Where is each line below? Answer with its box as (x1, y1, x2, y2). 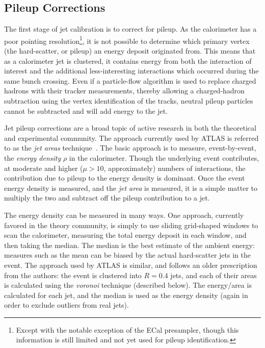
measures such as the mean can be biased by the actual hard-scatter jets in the (4, 250, 251, 260)
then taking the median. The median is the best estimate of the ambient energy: (4, 239, 255, 250)
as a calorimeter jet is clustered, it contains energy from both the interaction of (4, 55, 252, 66)
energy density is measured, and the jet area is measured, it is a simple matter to (4, 182, 258, 193)
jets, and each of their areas (170, 269, 257, 280)
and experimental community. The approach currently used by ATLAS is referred (4, 132, 259, 143)
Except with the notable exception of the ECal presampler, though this (16, 324, 239, 335)
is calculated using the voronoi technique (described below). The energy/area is (4, 280, 252, 290)
